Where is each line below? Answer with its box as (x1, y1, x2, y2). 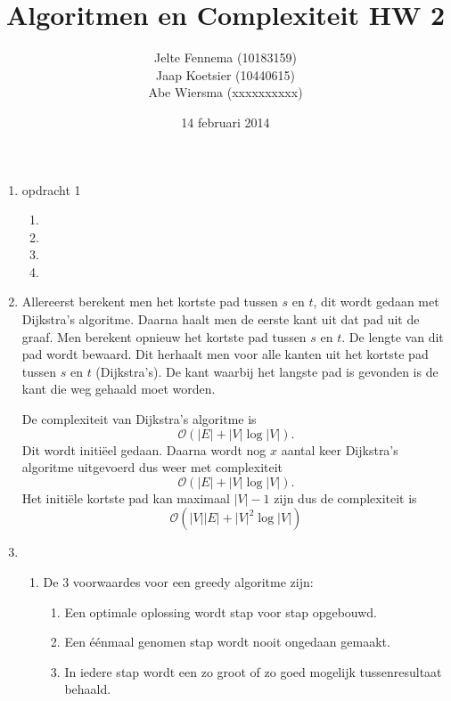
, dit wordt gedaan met (313, 292, 439, 311)
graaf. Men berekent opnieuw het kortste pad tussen (21, 327, 307, 346)
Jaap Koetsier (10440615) (156, 65, 295, 84)
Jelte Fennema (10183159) (154, 48, 297, 67)
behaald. (64, 680, 111, 698)
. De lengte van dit (341, 327, 444, 346)
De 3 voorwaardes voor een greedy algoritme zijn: (43, 573, 314, 591)
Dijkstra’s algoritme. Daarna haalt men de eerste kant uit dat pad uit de (21, 310, 420, 329)
